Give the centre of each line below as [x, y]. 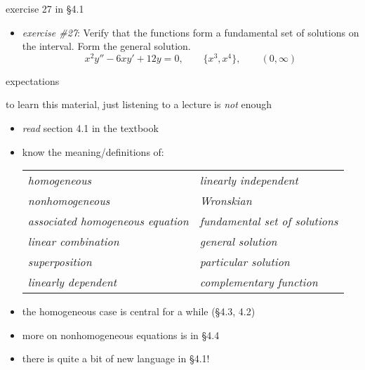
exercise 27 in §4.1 [45, 8]
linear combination [73, 242]
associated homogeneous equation [108, 221]
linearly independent [249, 180]
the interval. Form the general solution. [106, 46]
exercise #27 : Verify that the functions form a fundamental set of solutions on [191, 32]
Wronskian [226, 201]
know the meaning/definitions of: [93, 151]
